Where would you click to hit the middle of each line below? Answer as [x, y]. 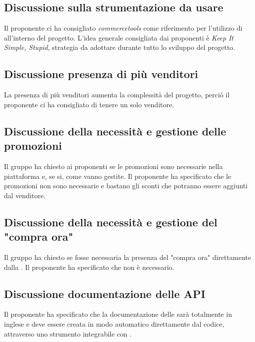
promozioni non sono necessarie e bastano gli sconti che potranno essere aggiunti [126, 186]
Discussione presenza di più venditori [101, 74]
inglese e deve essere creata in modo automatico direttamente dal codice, [114, 323]
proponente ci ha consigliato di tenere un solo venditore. [89, 104]
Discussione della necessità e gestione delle [115, 131]
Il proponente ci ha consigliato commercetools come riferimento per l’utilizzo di [123, 28]
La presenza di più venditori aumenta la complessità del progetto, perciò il [117, 95]
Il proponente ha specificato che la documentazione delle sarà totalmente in [118, 314]
